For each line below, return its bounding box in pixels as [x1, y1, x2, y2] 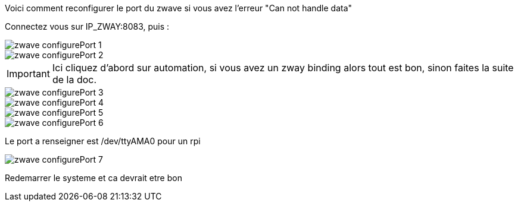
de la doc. [52, 74, 97, 85]
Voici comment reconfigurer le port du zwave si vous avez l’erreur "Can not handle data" [5, 3, 352, 13]
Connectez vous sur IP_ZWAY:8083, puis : [5, 21, 170, 31]
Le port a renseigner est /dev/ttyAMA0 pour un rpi [5, 136, 201, 146]
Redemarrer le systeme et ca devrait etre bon [5, 173, 182, 183]
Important [7, 68, 50, 80]
